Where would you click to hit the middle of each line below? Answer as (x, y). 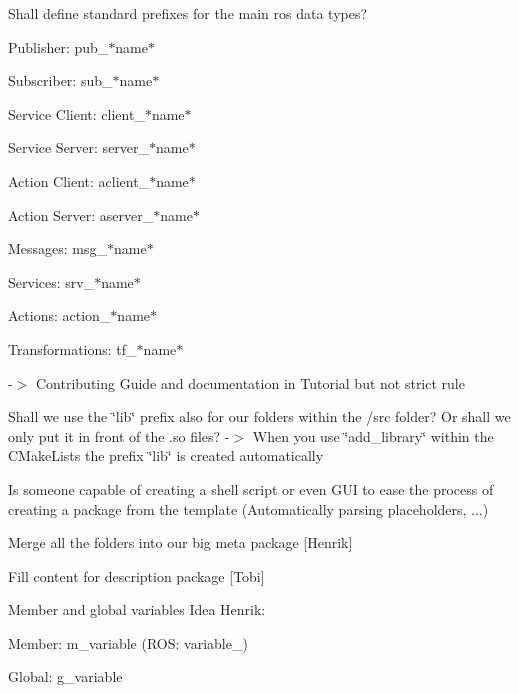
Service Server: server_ (79, 147)
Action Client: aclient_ (79, 180)
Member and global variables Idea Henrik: (137, 609)
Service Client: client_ (76, 113)
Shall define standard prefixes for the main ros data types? (188, 13)
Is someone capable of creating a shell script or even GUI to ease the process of (251, 488)
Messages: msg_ (58, 248)
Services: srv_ (51, 281)
